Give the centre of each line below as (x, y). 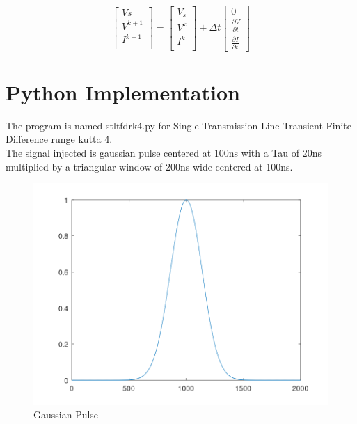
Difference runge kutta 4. (59, 139)
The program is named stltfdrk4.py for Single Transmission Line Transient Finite (178, 125)
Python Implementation (123, 92)
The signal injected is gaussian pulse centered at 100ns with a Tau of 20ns (164, 153)
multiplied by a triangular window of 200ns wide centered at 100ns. (149, 166)
